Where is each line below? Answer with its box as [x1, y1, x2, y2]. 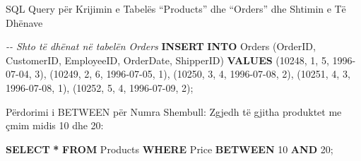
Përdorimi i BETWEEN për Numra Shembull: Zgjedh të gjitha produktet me [6, 104, 342, 119]
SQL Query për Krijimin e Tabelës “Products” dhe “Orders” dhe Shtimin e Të [6, 1, 346, 16]
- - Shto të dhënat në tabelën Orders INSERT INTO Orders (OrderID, [6, 39, 316, 54]
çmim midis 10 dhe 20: [6, 118, 104, 133]
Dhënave [6, 15, 43, 30]
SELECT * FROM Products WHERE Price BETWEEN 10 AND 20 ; [6, 141, 333, 156]
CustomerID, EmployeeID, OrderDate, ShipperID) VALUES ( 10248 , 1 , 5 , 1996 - [6, 52, 356, 67]
